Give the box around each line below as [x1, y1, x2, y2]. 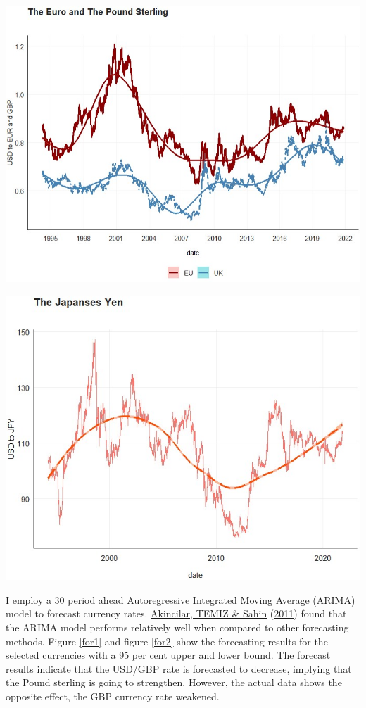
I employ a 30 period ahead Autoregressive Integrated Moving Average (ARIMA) [6, 592, 355, 607]
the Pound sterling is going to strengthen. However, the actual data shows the [6, 675, 342, 690]
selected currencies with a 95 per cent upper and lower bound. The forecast [6, 647, 331, 662]
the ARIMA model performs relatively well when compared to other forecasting [6, 620, 349, 635]
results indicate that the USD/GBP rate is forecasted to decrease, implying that [6, 661, 352, 676]
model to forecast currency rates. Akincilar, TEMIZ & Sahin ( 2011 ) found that [6, 606, 347, 621]
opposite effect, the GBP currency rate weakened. [6, 689, 220, 704]
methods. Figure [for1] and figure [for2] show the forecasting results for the [6, 633, 328, 648]
